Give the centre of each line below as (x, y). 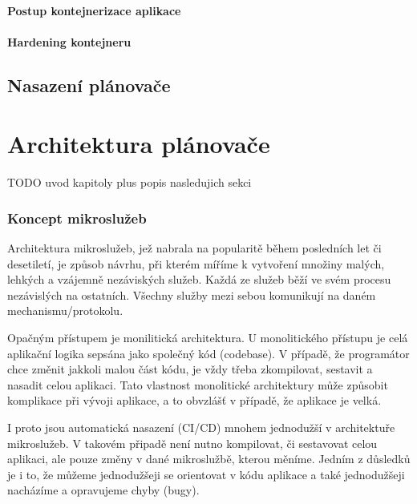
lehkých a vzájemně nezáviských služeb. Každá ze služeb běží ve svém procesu (199, 279)
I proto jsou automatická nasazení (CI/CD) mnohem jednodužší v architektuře (201, 427)
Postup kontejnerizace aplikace (94, 10)
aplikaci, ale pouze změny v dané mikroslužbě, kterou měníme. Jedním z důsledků (209, 459)
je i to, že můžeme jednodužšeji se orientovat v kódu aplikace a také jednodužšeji (206, 474)
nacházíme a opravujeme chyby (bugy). (103, 490)
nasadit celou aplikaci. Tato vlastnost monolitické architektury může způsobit (198, 384)
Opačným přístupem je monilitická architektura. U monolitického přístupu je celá (208, 338)
